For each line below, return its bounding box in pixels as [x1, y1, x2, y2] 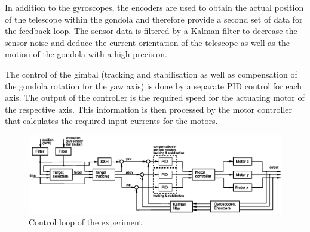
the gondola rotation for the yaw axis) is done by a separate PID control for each [5, 79, 302, 92]
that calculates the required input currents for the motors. [5, 115, 218, 127]
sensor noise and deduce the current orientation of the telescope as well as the [5, 36, 290, 48]
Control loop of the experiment [29, 215, 142, 228]
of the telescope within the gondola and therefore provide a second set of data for [5, 13, 303, 25]
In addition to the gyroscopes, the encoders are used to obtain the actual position [5, 1, 304, 13]
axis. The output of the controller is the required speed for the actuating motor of [5, 91, 305, 104]
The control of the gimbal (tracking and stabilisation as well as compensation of [5, 67, 297, 80]
